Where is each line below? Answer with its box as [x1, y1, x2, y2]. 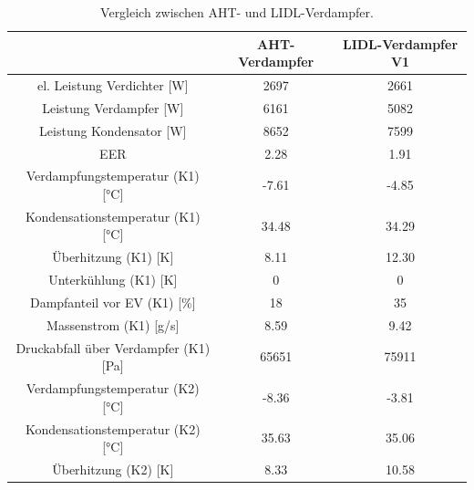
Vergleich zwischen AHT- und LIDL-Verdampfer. [100, 3, 374, 21]
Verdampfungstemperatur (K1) [26, 166, 200, 185]
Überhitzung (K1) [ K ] [52, 247, 174, 266]
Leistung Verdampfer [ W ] [42, 98, 184, 117]
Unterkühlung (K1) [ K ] [48, 270, 178, 289]
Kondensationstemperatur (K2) [25, 419, 201, 438]
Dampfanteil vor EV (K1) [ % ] [29, 292, 196, 311]
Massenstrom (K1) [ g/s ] [46, 315, 180, 334]
